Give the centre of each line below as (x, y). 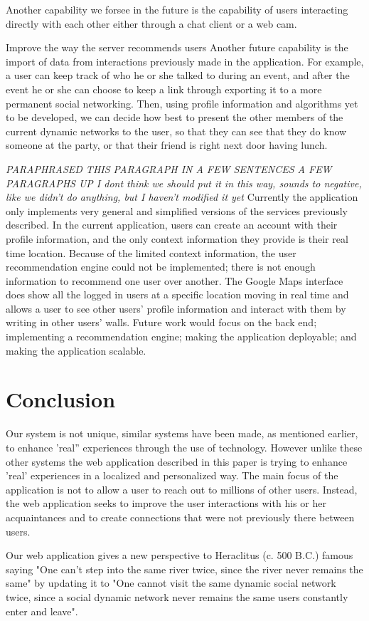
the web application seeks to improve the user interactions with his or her (166, 503)
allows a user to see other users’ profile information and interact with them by (176, 308)
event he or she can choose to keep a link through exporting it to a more (164, 89)
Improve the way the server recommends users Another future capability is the (177, 47)
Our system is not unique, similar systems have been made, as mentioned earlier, (182, 433)
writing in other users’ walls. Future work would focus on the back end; (161, 322)
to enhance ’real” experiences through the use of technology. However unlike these (184, 447)
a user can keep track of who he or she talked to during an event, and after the (178, 75)
